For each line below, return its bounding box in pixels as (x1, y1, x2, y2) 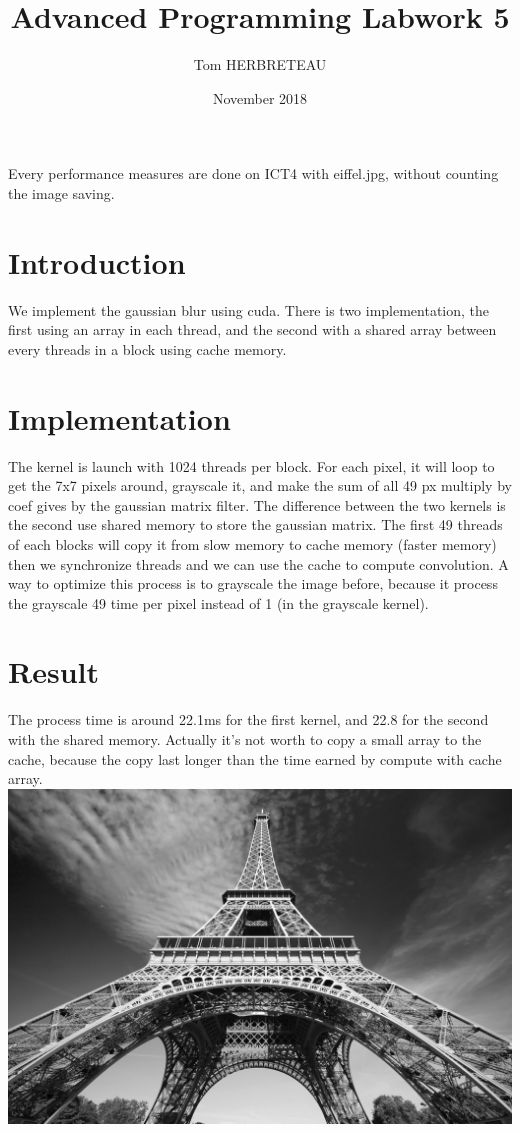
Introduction (8, 241, 186, 282)
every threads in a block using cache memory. (8, 338, 287, 359)
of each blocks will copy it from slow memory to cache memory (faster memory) (8, 533, 497, 554)
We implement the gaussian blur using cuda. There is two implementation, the (8, 299, 490, 320)
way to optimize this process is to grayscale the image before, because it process (8, 573, 498, 594)
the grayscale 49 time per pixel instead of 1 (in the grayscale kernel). (8, 592, 429, 613)
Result (8, 651, 99, 692)
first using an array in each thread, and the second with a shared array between (8, 319, 497, 340)
